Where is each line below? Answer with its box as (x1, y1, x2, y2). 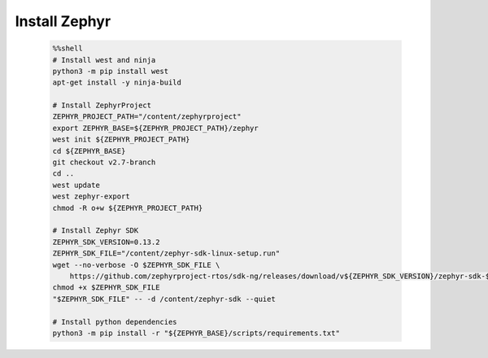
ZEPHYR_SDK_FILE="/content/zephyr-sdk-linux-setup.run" (52, 249, 281, 258)
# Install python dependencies (52, 317, 178, 326)
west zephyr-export (52, 192, 130, 201)
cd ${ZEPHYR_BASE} (52, 146, 126, 155)
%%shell (52, 44, 83, 53)
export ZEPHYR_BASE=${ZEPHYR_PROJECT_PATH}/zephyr (52, 123, 259, 133)
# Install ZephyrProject (52, 101, 152, 110)
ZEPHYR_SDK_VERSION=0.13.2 (52, 237, 160, 247)
